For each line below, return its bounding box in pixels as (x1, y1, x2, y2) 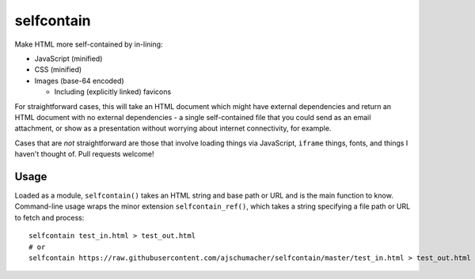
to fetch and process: (14, 213, 85, 222)
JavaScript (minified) (34, 54, 103, 63)
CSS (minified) (34, 65, 82, 74)
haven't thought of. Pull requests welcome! (14, 149, 154, 159)
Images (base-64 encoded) (34, 76, 124, 85)
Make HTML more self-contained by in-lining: (14, 40, 163, 49)
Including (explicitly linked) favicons (54, 87, 172, 96)
